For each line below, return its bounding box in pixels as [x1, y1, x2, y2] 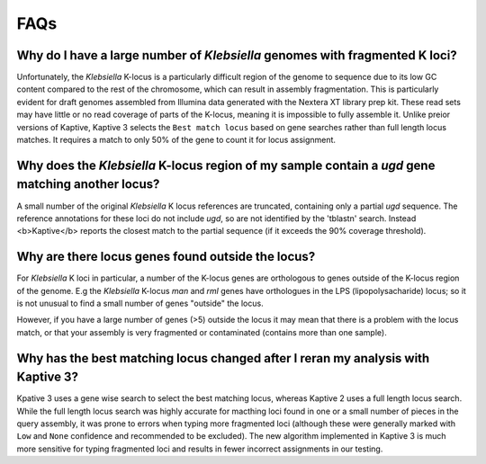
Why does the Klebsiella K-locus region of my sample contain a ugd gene [16, 157, 436, 173]
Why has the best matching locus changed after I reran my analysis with [16, 351, 430, 366]
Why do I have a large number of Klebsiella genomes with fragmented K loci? [16, 48, 458, 63]
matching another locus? [16, 176, 160, 192]
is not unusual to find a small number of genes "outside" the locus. [16, 298, 265, 308]
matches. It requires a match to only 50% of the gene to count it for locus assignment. [16, 135, 337, 146]
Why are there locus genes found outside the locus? [16, 249, 316, 264]
